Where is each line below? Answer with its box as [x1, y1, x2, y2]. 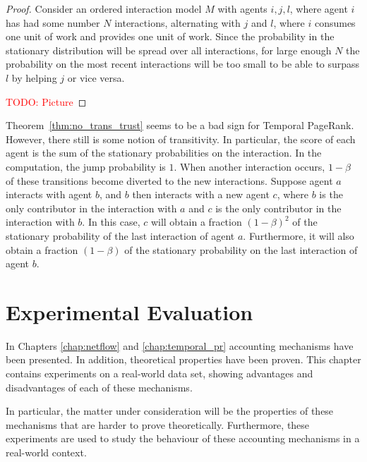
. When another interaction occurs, [174, 159, 325, 174]
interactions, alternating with [114, 15, 241, 30]
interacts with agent [6, 187, 92, 202]
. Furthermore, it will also [243, 228, 354, 243]
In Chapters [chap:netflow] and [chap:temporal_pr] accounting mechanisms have [6, 338, 354, 353]
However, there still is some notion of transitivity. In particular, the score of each [6, 131, 356, 146]
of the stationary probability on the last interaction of [124, 242, 358, 257]
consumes [314, 15, 356, 30]
